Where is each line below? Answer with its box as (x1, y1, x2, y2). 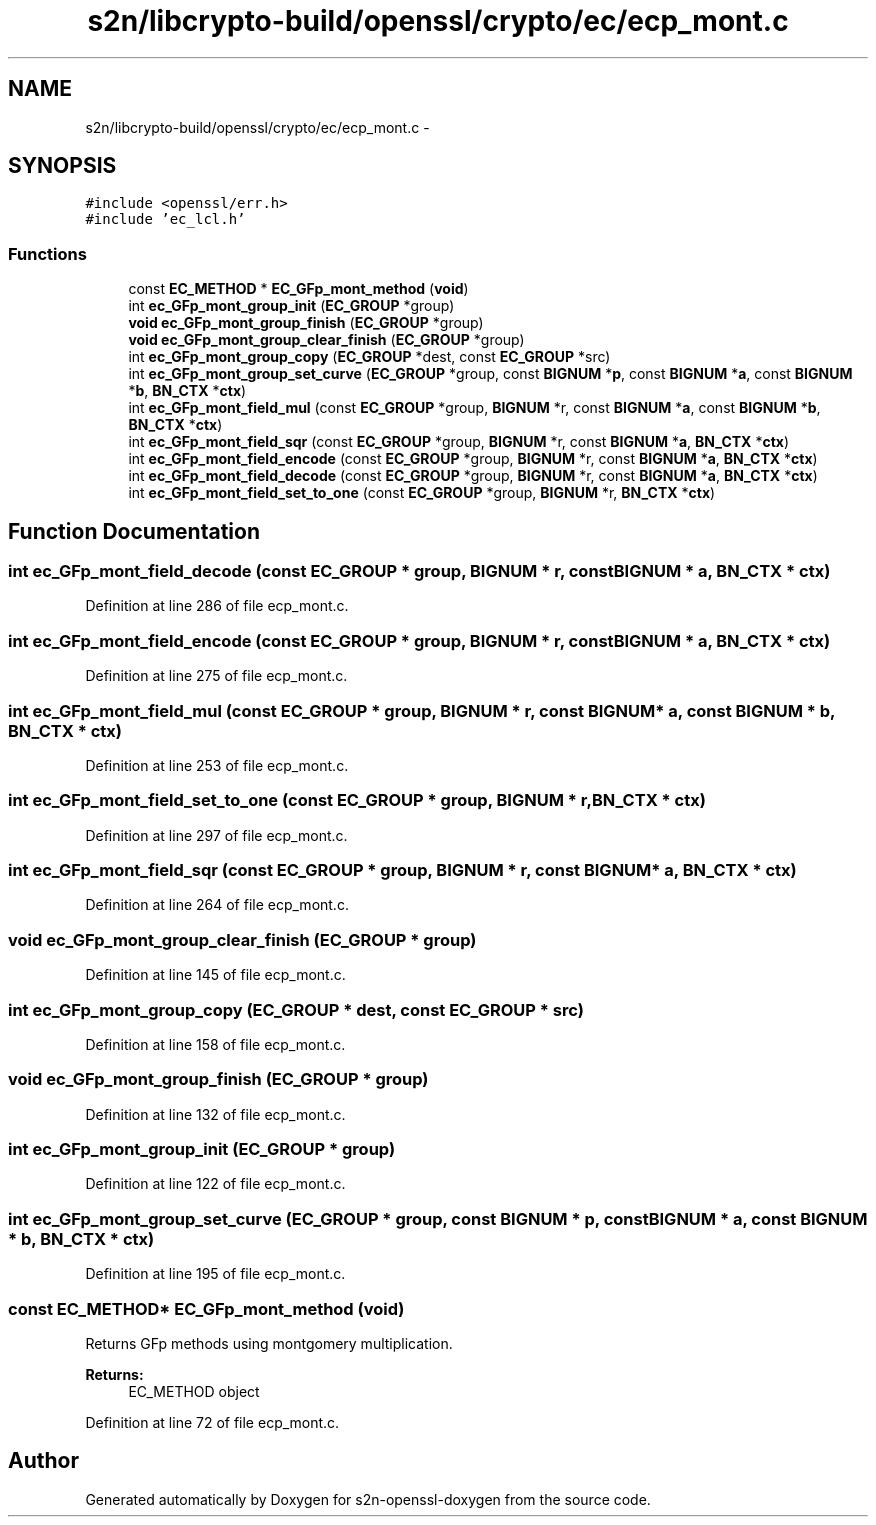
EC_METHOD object (128, 1382, 260, 1400)
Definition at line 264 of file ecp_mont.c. (85, 896, 349, 914)
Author (8, 1448, 79, 1474)
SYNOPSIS (8, 153, 117, 179)
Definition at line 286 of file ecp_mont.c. (85, 597, 349, 615)
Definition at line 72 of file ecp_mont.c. (85, 1413, 340, 1431)
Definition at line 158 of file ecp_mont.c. (85, 1035, 346, 1053)
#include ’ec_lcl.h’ (85, 211, 246, 228)
